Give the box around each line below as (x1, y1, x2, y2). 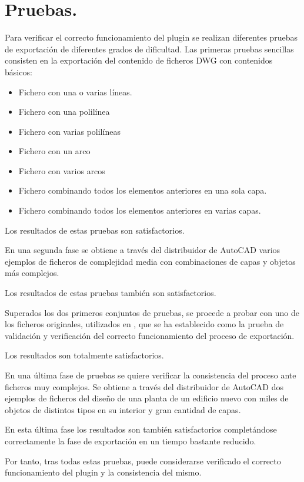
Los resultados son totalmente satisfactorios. (5, 349, 164, 361)
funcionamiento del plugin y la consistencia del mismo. (5, 466, 202, 478)
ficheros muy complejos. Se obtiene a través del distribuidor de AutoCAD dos (5, 380, 283, 393)
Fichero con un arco (18, 145, 91, 157)
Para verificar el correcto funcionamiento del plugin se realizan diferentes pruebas (5, 31, 298, 44)
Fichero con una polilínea (18, 105, 110, 118)
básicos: (5, 65, 32, 78)
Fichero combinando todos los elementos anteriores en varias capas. (18, 204, 261, 217)
